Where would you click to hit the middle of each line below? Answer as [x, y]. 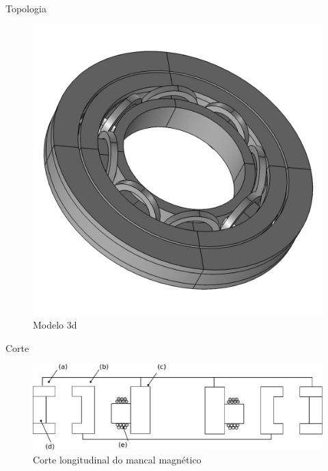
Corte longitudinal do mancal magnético [117, 460]
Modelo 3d [55, 325]
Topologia [26, 8]
